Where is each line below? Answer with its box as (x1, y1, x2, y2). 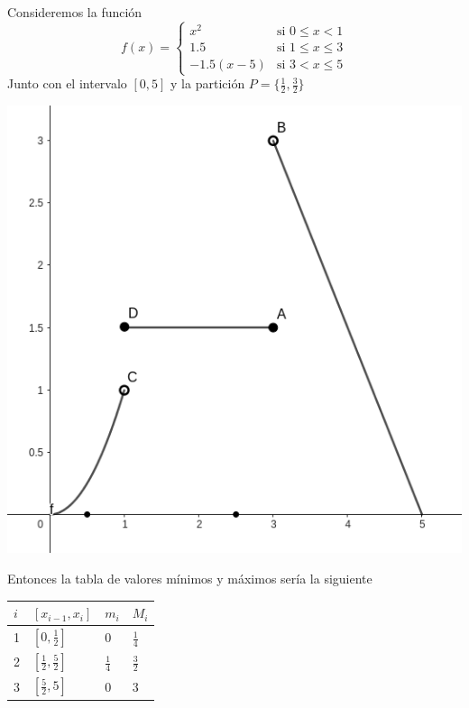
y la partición (170, 74, 245, 93)
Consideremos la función (7, 3, 143, 21)
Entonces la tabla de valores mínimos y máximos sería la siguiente (7, 569, 372, 588)
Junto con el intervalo (7, 74, 127, 93)
